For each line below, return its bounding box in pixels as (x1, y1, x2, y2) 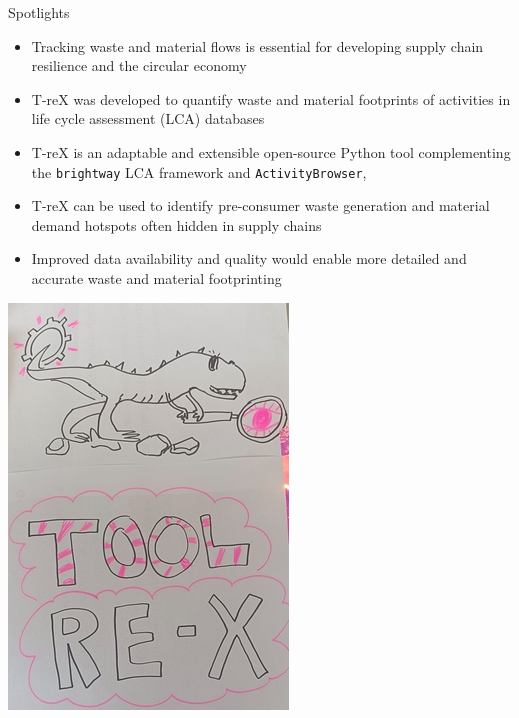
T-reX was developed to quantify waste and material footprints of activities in (31, 88, 511, 109)
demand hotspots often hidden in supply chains (31, 214, 322, 235)
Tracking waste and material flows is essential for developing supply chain (31, 35, 484, 56)
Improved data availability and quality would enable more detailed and (31, 248, 467, 269)
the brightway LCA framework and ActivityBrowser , (31, 161, 367, 182)
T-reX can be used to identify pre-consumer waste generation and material (31, 195, 490, 216)
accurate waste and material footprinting (31, 268, 282, 288)
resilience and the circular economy (31, 55, 247, 76)
